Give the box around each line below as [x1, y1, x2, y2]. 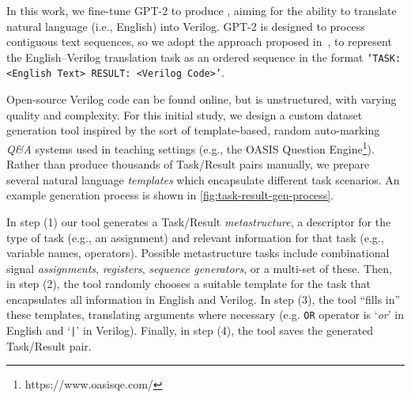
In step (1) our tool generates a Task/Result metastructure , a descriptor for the [6, 213, 391, 229]
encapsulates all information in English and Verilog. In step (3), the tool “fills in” [6, 290, 401, 307]
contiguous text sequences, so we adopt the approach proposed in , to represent [6, 33, 392, 50]
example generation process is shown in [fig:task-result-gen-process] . [6, 187, 334, 203]
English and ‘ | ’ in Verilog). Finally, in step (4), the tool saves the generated [6, 322, 374, 339]
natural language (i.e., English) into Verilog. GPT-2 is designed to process [6, 17, 365, 34]
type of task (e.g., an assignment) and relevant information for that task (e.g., [6, 229, 384, 245]
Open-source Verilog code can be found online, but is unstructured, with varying [6, 91, 397, 108]
